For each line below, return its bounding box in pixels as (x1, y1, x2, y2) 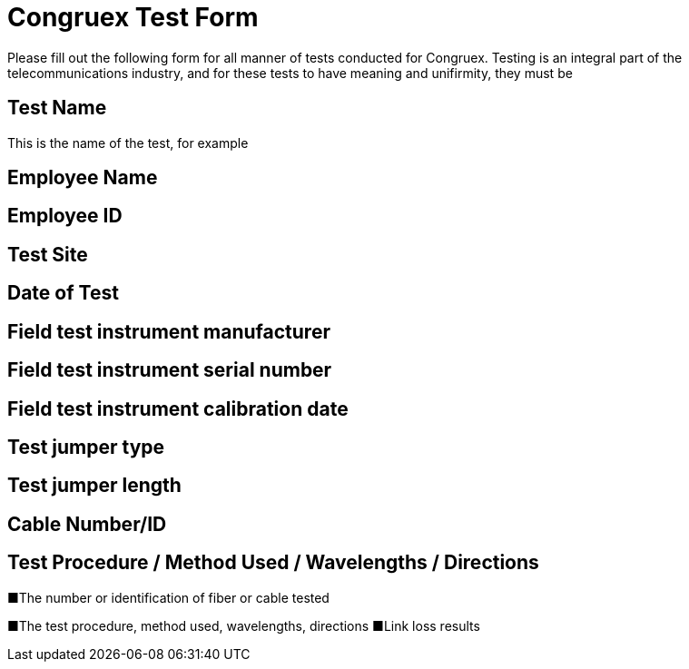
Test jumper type (7, 435, 165, 458)
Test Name (7, 96, 107, 120)
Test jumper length (7, 474, 182, 497)
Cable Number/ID (7, 512, 167, 536)
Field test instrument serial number (7, 359, 332, 382)
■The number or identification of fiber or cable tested (7, 589, 330, 605)
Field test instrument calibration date (7, 397, 349, 420)
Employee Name (7, 166, 158, 190)
